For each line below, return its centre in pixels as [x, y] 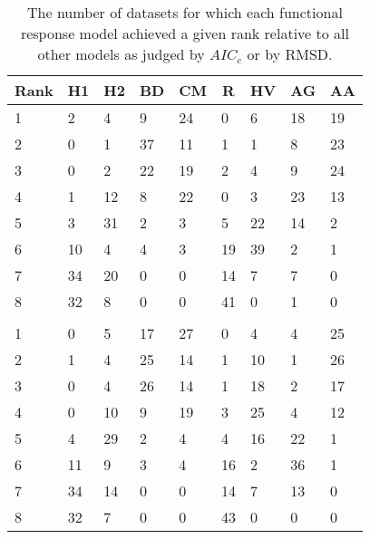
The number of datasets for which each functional [185, 12]
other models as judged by [121, 54]
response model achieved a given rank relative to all [185, 33]
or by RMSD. [290, 54]
